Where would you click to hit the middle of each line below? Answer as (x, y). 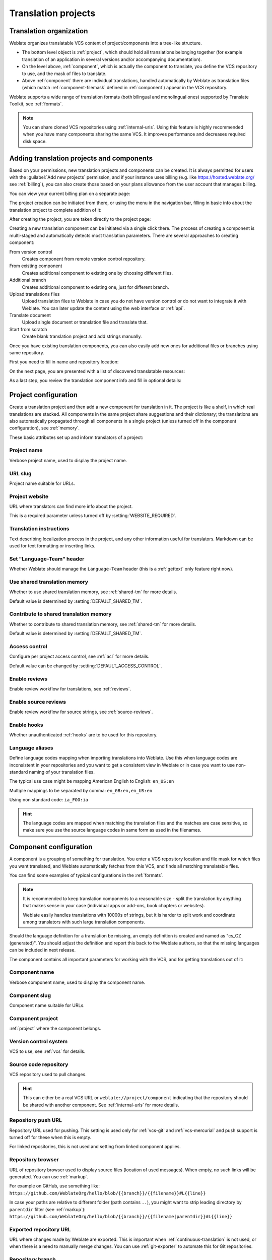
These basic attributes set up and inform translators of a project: (76, 437)
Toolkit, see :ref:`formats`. (36, 104)
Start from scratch (28, 329)
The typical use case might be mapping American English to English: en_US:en (92, 781)
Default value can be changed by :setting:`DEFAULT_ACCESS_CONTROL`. (86, 666)
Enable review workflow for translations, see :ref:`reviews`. (70, 688)
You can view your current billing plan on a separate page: (70, 194)
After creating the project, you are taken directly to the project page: (80, 219)
